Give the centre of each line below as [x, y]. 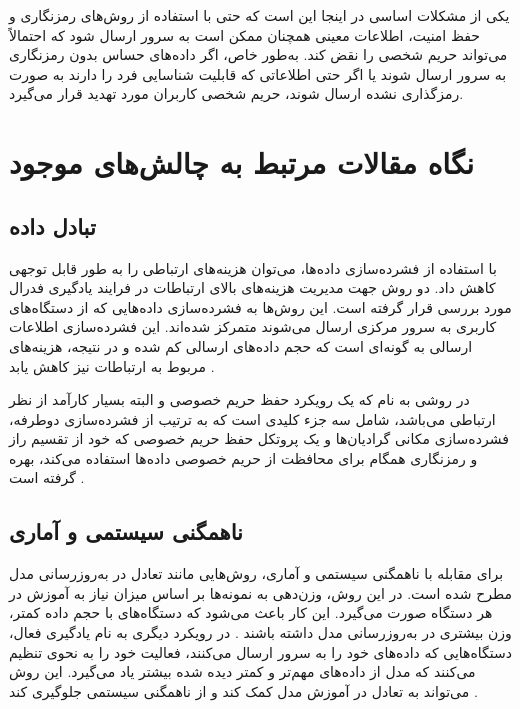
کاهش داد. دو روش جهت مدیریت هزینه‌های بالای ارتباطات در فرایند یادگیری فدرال [252, 287]
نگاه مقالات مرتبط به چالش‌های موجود [242, 162]
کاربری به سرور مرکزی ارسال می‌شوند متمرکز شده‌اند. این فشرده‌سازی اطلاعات [253, 326]
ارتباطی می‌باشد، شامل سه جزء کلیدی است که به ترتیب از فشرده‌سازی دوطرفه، [252, 418]
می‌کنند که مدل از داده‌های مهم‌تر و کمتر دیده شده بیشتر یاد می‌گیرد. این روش [242, 671]
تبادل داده [52, 225]
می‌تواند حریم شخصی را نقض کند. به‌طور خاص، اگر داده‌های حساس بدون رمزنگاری [258, 54]
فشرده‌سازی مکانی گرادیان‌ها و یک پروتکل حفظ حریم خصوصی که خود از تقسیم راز [259, 438]
